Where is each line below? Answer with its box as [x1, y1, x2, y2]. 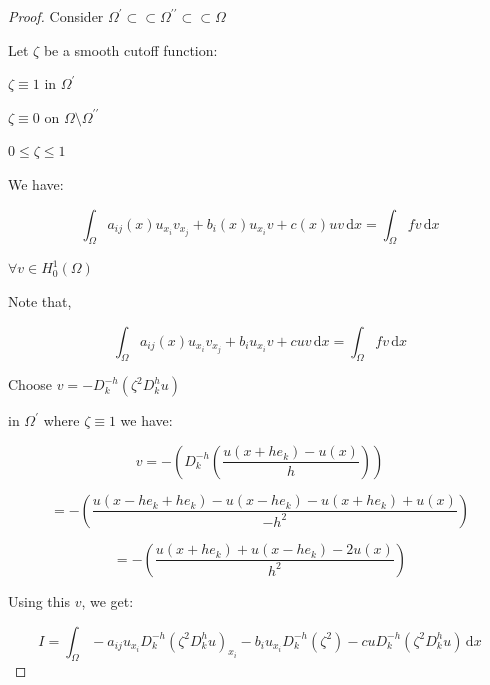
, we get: [81, 590, 134, 611]
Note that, [8, 290, 72, 311]
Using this [8, 590, 70, 611]
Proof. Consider [8, 6, 104, 26]
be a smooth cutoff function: [43, 39, 218, 60]
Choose [8, 374, 53, 395]
